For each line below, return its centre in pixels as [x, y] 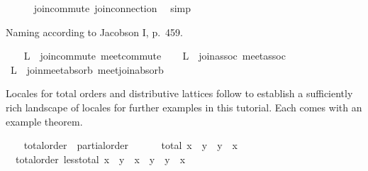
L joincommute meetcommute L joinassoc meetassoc [155, 56]
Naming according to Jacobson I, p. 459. [94, 32]
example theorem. [44, 121]
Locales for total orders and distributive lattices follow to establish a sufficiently [179, 93]
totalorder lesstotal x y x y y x [100, 159]
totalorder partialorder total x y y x [130, 145]
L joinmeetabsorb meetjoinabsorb [87, 69]
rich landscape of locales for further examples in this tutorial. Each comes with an [184, 107]
